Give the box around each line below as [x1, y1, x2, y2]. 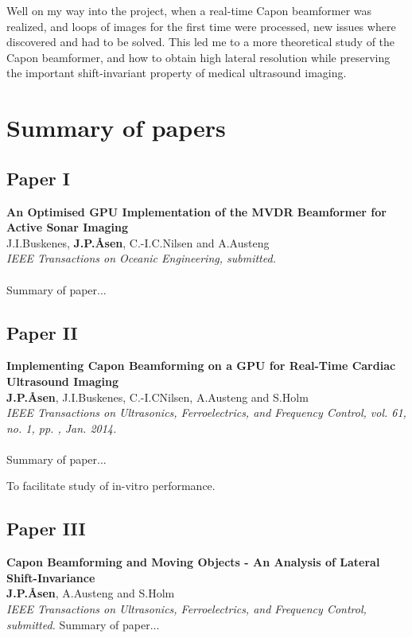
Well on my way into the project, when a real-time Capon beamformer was [6, 2, 372, 18]
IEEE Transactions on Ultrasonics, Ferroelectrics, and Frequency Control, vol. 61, [6, 404, 406, 421]
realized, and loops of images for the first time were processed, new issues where [6, 18, 396, 34]
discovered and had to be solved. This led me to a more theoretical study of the [6, 33, 395, 50]
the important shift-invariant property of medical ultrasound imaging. [6, 64, 347, 81]
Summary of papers [6, 111, 226, 144]
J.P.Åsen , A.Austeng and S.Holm [6, 585, 175, 601]
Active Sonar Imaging [6, 219, 129, 235]
